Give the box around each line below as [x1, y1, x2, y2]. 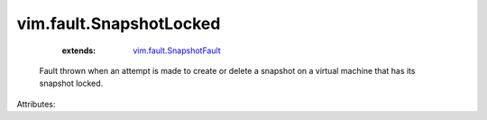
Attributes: [16, 98, 56, 109]
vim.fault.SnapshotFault [133, 45, 221, 56]
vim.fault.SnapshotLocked [16, 14, 221, 33]
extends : [61, 45, 96, 56]
